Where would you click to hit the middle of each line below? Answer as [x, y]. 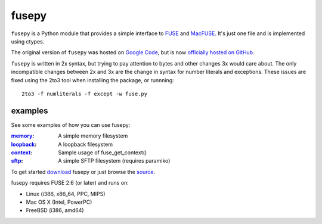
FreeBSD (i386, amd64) [55, 210]
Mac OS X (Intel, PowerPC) [59, 202]
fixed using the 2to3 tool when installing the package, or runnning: [92, 80]
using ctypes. [28, 41]
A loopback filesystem [86, 144]
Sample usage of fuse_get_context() [103, 153]
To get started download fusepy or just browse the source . [83, 172]
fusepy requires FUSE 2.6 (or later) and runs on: [70, 183]
